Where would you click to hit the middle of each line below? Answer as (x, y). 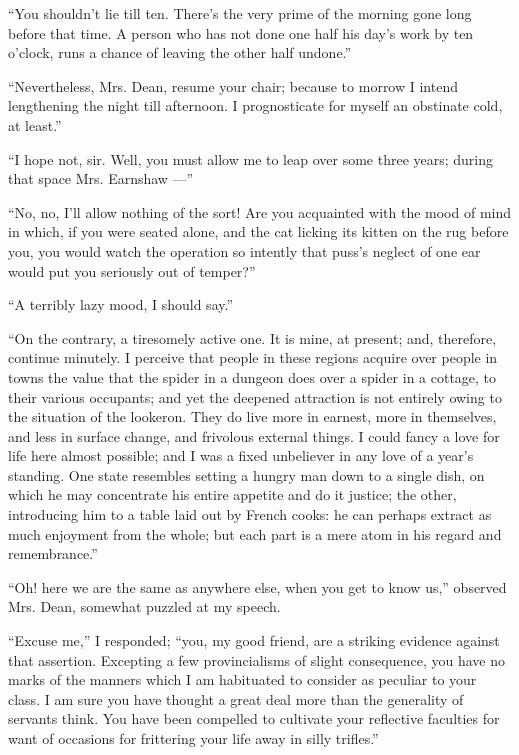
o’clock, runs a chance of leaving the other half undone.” (180, 52)
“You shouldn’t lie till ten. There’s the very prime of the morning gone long (240, 13)
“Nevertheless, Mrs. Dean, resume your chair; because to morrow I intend (233, 85)
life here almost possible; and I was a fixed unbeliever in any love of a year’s (241, 455)
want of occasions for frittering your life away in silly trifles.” (193, 738)
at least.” (35, 124)
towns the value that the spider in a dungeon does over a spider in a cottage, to (252, 376)
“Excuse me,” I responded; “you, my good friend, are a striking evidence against (254, 640)
